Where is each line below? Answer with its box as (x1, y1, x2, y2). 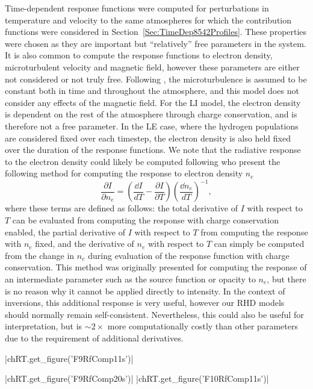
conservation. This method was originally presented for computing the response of (5, 261, 307, 273)
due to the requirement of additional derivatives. (5, 331, 184, 344)
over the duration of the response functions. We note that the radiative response (5, 143, 301, 156)
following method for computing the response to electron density (5, 167, 243, 179)
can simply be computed (214, 237, 305, 250)
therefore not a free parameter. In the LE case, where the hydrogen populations (5, 119, 299, 132)
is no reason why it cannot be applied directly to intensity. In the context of (5, 284, 285, 297)
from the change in (5, 249, 75, 261)
